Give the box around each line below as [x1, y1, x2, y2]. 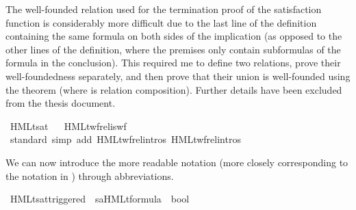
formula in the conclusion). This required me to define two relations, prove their [5, 55, 341, 70]
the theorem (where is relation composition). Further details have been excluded [5, 82, 342, 96]
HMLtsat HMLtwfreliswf [10, 118, 127, 133]
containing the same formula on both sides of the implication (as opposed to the [5, 29, 342, 43]
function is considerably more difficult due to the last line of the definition [5, 15, 317, 29]
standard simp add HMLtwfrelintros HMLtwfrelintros [10, 132, 241, 146]
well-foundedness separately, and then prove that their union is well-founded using [5, 68, 351, 83]
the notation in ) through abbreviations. [5, 168, 174, 183]
